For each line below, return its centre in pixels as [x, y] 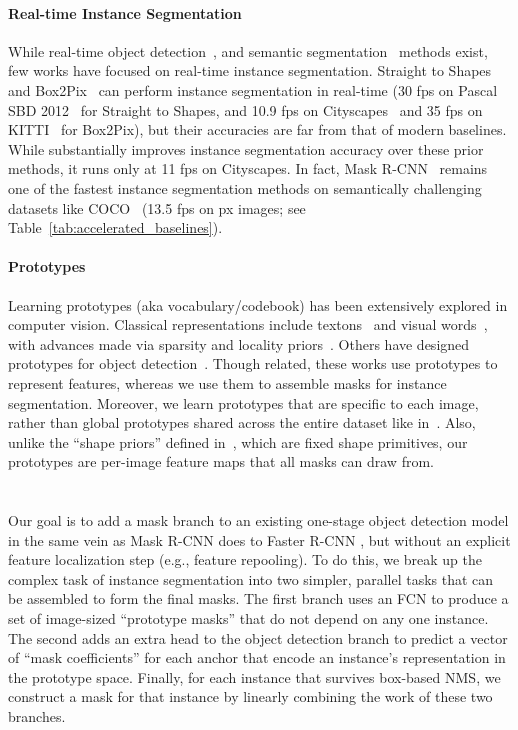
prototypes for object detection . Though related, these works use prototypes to [253, 363]
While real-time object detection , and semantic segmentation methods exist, [248, 50]
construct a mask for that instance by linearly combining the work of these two [250, 696]
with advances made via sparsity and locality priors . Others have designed [239, 343]
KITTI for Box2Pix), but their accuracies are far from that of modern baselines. [257, 129]
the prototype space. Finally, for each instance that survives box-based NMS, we [254, 676]
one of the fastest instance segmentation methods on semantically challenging [245, 187]
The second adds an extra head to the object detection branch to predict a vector [258, 637]
